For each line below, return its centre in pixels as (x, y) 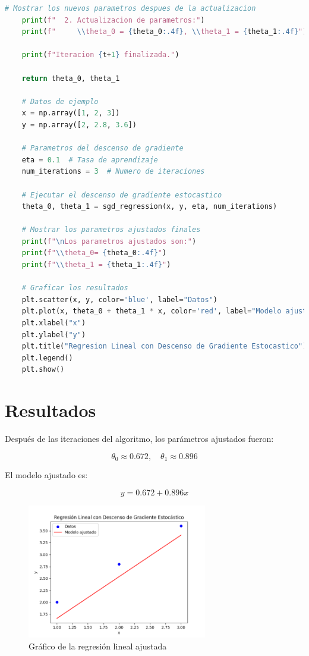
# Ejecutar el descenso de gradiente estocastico (122, 195)
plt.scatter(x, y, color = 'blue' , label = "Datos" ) (120, 299)
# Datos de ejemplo (60, 101)
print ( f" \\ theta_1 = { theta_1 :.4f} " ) (96, 265)
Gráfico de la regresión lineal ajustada (98, 646)
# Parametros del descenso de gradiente (103, 148)
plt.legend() (47, 358)
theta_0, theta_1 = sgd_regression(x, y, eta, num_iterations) (149, 207)
